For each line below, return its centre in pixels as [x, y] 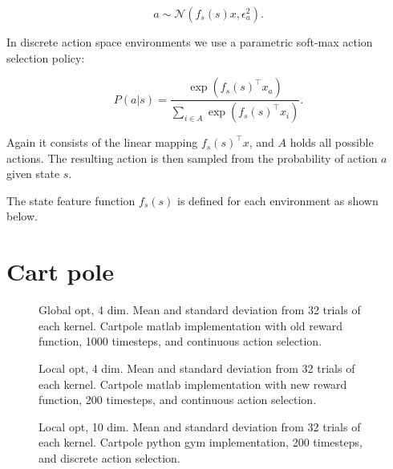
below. [22, 216]
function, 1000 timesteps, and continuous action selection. [180, 341]
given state [33, 174]
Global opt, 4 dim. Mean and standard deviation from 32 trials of [200, 310]
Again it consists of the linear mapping [102, 142]
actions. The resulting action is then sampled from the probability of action [192, 158]
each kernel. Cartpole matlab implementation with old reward [190, 325]
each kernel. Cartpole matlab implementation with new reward [193, 384]
